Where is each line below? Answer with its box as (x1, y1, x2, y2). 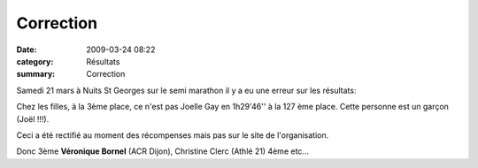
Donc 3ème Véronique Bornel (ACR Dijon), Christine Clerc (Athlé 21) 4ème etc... (16, 146, 310, 157)
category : (16, 56, 54, 66)
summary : (16, 69, 56, 80)
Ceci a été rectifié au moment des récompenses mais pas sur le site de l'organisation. (16, 129, 329, 141)
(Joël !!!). (16, 113, 50, 124)
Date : (16, 44, 37, 55)
